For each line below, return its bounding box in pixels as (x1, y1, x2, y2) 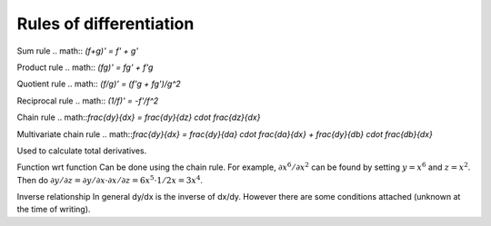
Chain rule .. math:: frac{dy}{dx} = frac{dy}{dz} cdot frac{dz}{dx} (16, 112, 261, 123)
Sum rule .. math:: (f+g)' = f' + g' (16, 45, 139, 56)
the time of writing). (16, 204, 91, 215)
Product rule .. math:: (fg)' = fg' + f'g (16, 62, 154, 73)
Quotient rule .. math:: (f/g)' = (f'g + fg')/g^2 (16, 78, 181, 90)
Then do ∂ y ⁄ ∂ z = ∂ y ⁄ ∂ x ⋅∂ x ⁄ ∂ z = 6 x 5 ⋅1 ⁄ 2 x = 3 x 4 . (16, 173, 204, 185)
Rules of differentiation (16, 14, 195, 34)
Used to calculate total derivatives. (16, 145, 147, 156)
